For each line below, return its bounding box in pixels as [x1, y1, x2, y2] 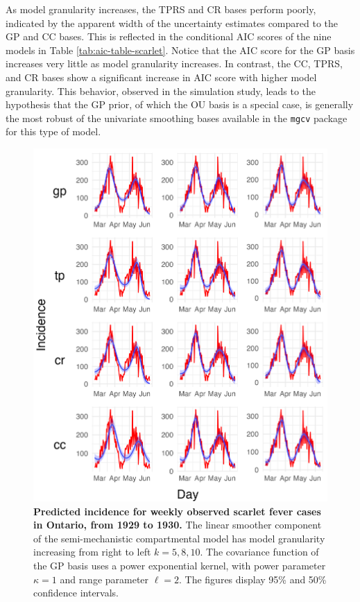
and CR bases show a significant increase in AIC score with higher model [6, 69, 317, 84]
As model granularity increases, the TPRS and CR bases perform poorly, [6, 2, 316, 16]
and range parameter [60, 571, 149, 586]
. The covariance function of [200, 544, 319, 559]
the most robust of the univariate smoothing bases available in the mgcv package [6, 110, 348, 125]
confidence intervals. [33, 585, 119, 600]
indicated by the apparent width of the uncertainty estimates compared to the [6, 15, 338, 30]
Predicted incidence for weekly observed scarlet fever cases [33, 504, 321, 518]
